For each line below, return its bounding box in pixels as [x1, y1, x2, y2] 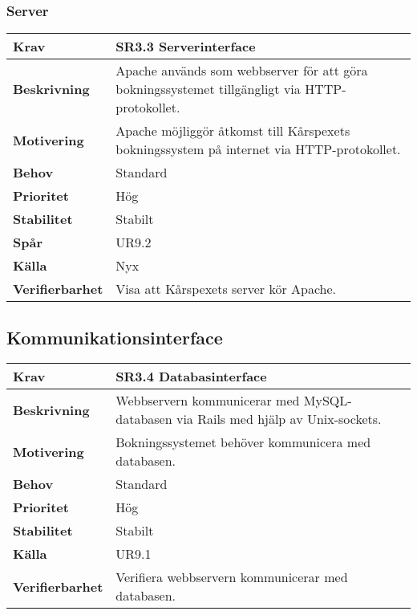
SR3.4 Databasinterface [115, 367, 267, 386]
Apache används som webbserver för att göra [115, 61, 368, 80]
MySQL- [303, 391, 352, 410]
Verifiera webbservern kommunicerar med [115, 568, 348, 587]
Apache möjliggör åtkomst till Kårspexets [115, 121, 350, 141]
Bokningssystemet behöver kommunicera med [115, 433, 371, 452]
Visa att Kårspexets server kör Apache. [115, 279, 337, 299]
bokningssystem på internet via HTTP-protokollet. [115, 140, 401, 159]
